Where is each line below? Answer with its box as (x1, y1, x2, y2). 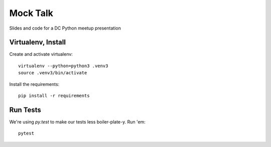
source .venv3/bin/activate (18, 70, 87, 76)
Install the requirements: (9, 81, 60, 87)
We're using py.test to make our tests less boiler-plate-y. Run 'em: (9, 118, 146, 125)
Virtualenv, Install (9, 38, 66, 47)
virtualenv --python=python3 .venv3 (18, 63, 108, 69)
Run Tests (9, 105, 41, 114)
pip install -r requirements (18, 93, 90, 99)
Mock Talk (9, 8, 54, 19)
